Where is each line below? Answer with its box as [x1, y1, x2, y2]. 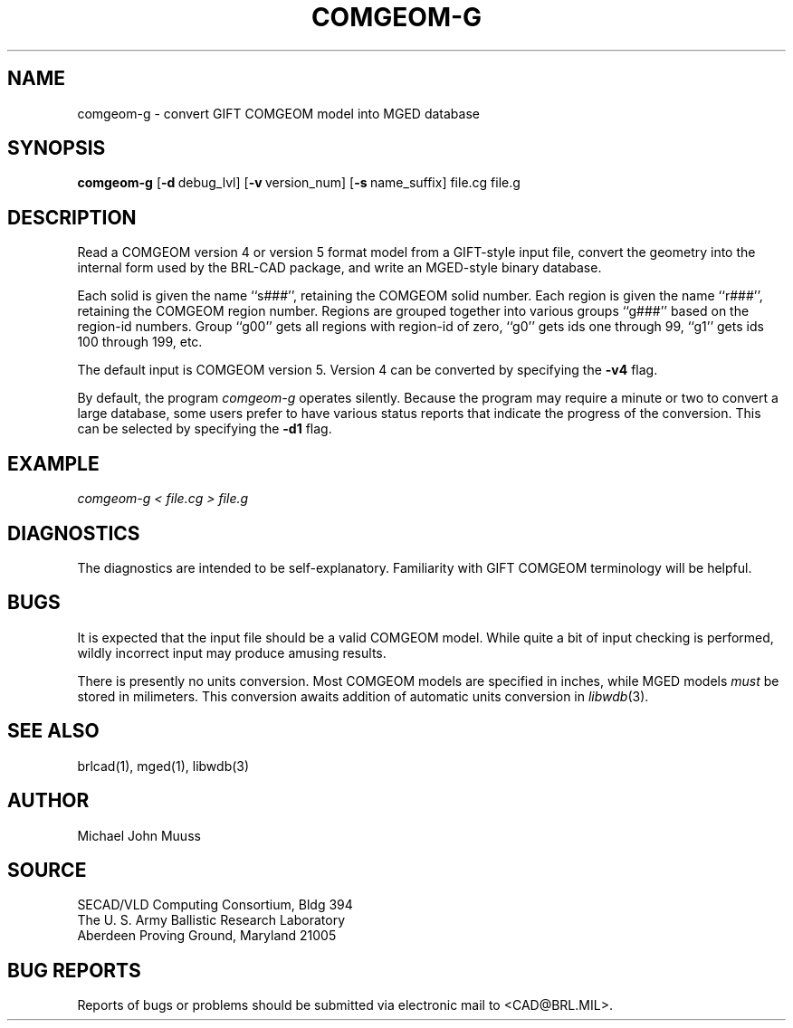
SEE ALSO [7, 719, 100, 743]
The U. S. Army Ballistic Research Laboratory [77, 912, 346, 928]
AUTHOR [7, 789, 90, 813]
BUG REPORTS [7, 958, 141, 982]
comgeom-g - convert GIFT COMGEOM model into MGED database [77, 105, 480, 121]
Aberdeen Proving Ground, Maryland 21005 [77, 928, 337, 944]
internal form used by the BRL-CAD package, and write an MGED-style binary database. [77, 260, 602, 276]
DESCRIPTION [7, 205, 137, 229]
